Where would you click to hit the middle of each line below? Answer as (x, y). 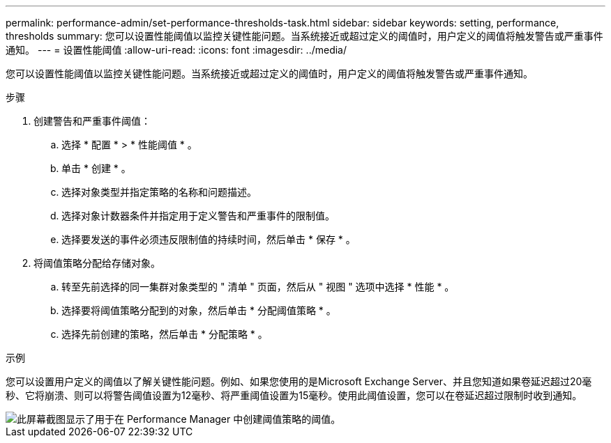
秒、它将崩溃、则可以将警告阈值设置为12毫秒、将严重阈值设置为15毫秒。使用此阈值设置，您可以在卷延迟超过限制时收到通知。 (294, 395)
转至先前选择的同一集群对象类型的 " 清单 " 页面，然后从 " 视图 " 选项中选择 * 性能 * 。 (258, 287)
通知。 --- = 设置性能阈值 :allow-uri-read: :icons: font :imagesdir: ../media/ (176, 50)
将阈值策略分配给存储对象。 (97, 263)
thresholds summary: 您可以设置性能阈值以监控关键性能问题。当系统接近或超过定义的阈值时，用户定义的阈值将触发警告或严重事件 (304, 36)
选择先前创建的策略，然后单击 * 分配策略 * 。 (165, 334)
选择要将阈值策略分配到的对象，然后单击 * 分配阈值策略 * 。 (199, 310)
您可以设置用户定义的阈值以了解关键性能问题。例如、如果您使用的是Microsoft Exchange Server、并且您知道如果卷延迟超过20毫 (299, 381)
